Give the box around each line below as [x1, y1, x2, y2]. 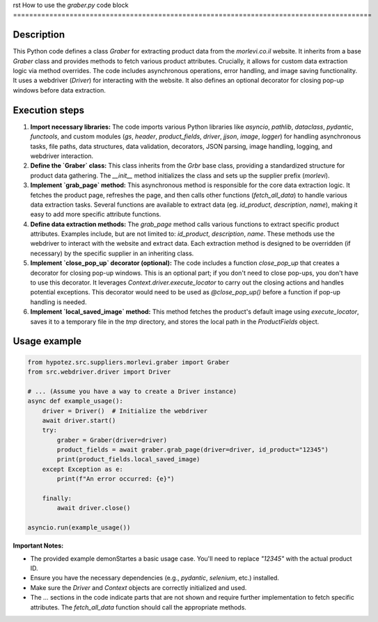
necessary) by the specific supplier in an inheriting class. [30, 249, 194, 257]
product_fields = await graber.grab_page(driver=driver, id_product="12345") [56, 446, 329, 454]
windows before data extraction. [13, 86, 106, 94]
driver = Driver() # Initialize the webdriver [42, 407, 208, 415]
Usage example [13, 335, 82, 347]
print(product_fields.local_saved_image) [56, 456, 200, 463]
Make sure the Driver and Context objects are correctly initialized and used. [30, 583, 247, 591]
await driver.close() [56, 504, 131, 512]
